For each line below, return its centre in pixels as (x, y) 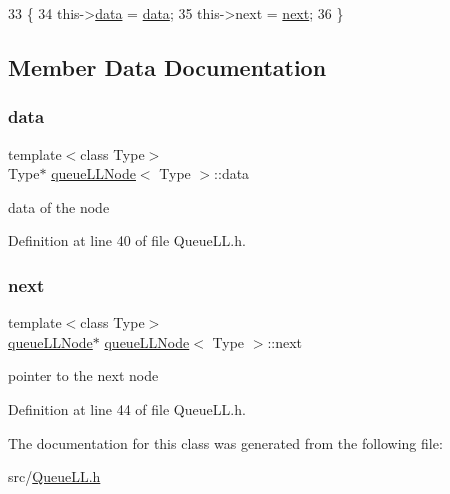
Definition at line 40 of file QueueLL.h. (127, 240)
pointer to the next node (83, 375)
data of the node (59, 206)
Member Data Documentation (167, 66)
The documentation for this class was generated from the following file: (225, 442)
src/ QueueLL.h (54, 476)
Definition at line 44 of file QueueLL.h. (127, 408)
